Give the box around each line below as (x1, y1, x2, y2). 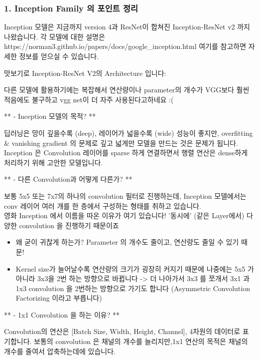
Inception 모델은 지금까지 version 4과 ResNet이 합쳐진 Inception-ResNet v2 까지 (4, 21, 250, 32)
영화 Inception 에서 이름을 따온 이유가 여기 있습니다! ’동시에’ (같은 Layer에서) (4, 210, 245, 221)
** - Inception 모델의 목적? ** (4, 111, 96, 121)
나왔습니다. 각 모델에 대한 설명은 (4, 31, 105, 41)
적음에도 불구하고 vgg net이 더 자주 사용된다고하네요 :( (4, 94, 174, 104)
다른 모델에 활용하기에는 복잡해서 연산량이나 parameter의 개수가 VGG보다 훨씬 (4, 84, 250, 95)
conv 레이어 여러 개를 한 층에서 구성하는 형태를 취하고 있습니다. (4, 200, 201, 211)
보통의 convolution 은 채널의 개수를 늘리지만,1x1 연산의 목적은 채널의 (34, 336, 248, 347)
